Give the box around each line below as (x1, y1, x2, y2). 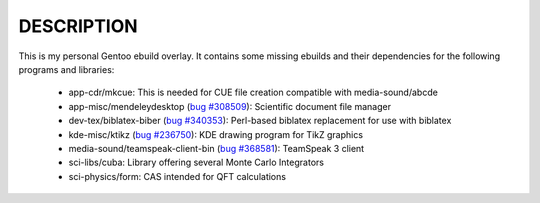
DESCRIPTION (18, 15, 139, 37)
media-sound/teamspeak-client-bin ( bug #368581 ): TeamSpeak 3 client (68, 142, 365, 154)
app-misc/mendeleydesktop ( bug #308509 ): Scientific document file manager (68, 100, 392, 112)
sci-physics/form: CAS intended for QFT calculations (68, 170, 287, 182)
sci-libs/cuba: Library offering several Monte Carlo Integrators (68, 156, 325, 169)
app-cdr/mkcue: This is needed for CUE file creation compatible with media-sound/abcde (68, 86, 439, 99)
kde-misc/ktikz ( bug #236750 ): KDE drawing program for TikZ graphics (68, 128, 364, 140)
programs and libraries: (18, 63, 115, 75)
